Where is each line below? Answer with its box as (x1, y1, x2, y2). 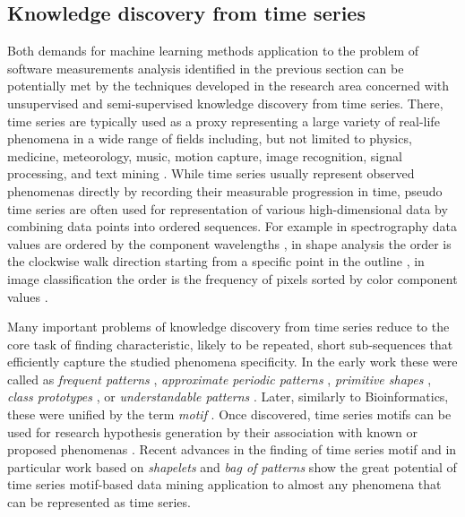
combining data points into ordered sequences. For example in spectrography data (7, 217, 457, 236)
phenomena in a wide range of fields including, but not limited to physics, (7, 129, 412, 148)
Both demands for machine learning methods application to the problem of (7, 41, 418, 60)
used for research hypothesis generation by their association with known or (7, 422, 418, 441)
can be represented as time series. (7, 493, 191, 512)
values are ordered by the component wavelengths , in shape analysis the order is (7, 234, 452, 253)
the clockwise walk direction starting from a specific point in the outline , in (7, 252, 425, 271)
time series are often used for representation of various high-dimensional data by (7, 199, 448, 218)
